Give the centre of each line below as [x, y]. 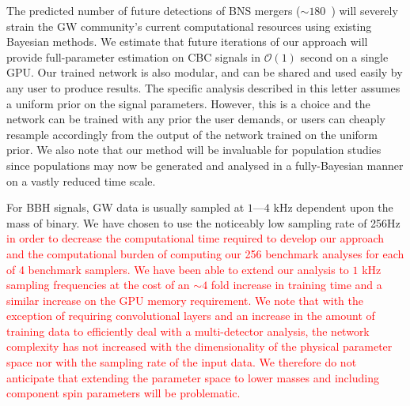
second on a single [344, 56]
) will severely [364, 10]
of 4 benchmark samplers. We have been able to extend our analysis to [178, 269]
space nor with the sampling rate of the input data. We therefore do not [182, 362]
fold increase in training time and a [296, 285]
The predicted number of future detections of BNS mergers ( [154, 10]
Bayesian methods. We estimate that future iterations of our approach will [187, 41]
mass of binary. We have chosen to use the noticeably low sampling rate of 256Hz [203, 222]
